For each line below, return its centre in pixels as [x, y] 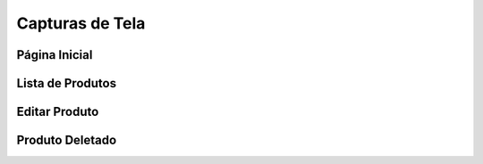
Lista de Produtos [66, 83]
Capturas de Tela [81, 23]
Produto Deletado [67, 140]
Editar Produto [58, 112]
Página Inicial [55, 55]
